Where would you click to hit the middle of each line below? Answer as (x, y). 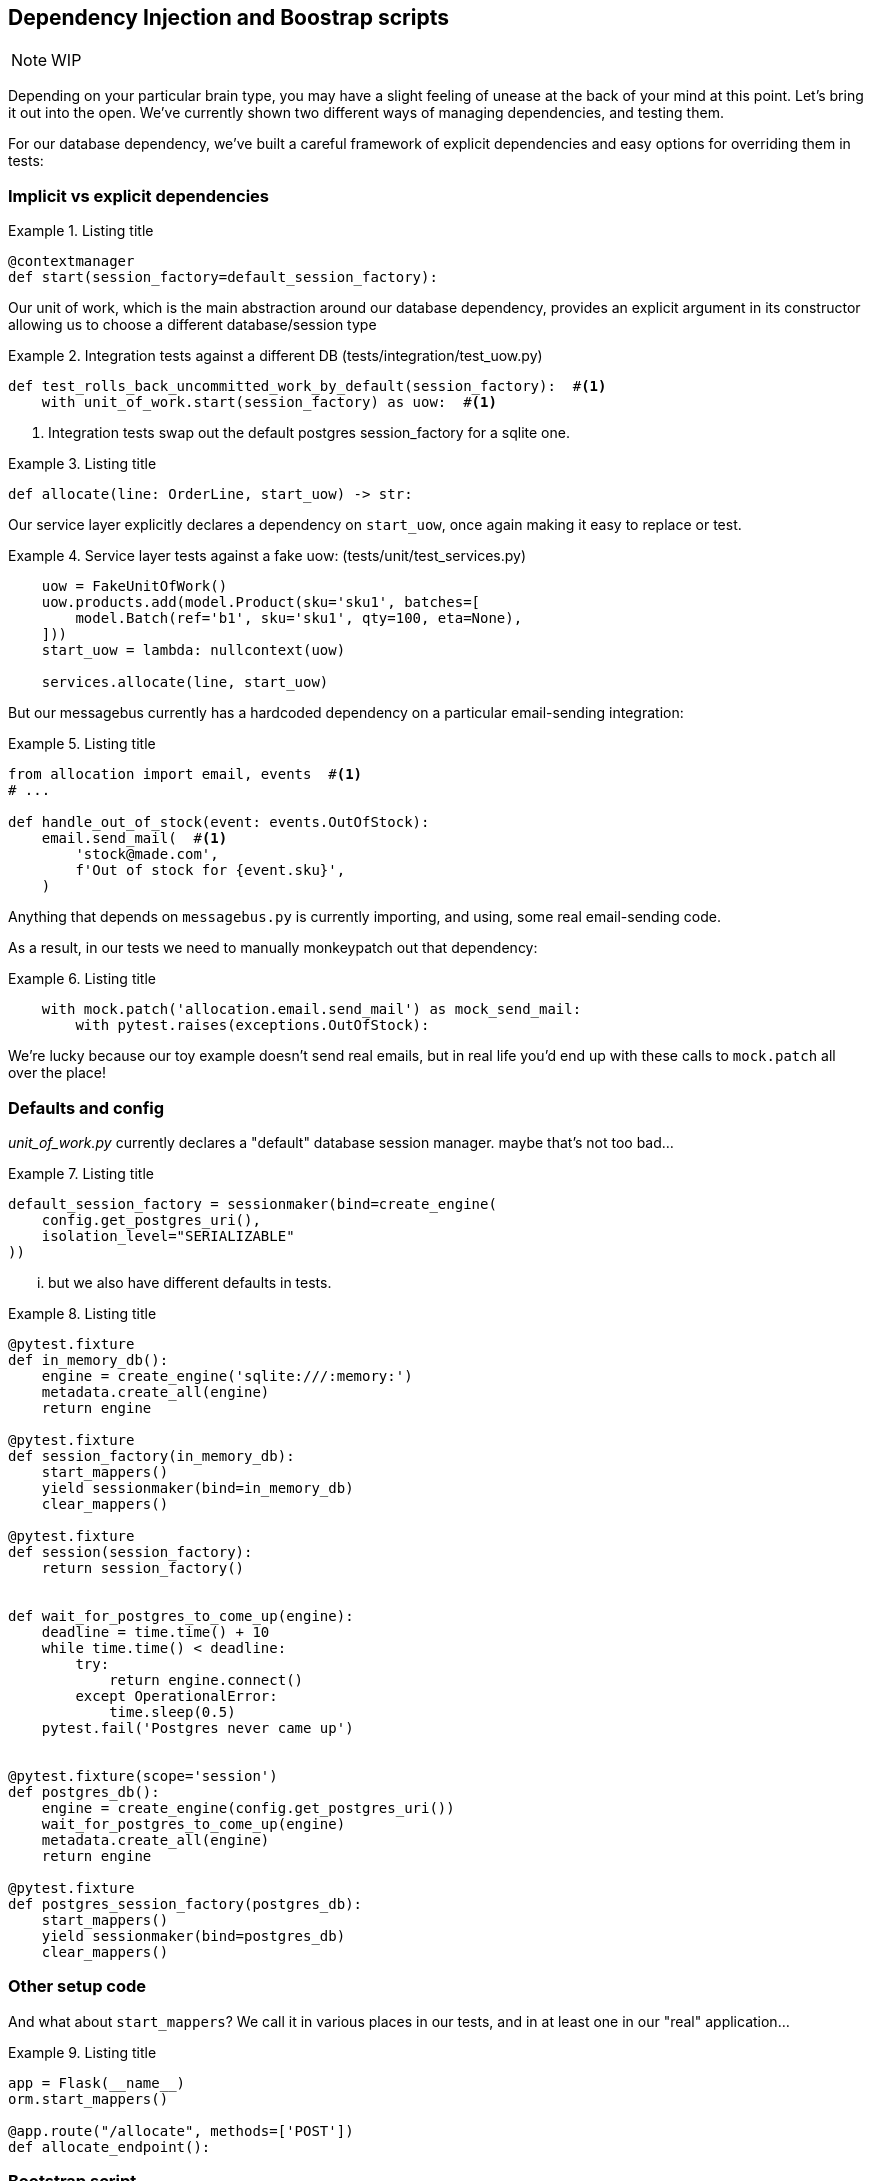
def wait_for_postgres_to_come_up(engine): (181, 1615)
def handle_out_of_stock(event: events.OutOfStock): (219, 822)
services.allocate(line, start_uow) (185, 682)
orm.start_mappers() (88, 2098)
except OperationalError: (176, 1695)
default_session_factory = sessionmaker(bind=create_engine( (252, 1203)
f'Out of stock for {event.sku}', (210, 870)
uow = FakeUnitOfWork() (134, 586)
